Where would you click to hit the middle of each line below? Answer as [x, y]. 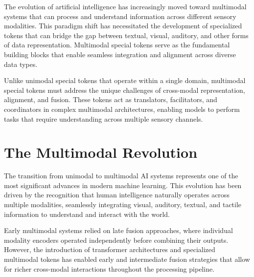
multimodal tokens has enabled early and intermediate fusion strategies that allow [127, 259]
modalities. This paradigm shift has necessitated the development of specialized [123, 26]
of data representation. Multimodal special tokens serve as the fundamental [117, 45]
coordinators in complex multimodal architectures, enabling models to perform [122, 109]
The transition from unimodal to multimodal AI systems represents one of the [121, 176]
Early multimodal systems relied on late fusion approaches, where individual [118, 230]
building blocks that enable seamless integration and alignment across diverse [120, 54]
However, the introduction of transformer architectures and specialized [110, 249]
